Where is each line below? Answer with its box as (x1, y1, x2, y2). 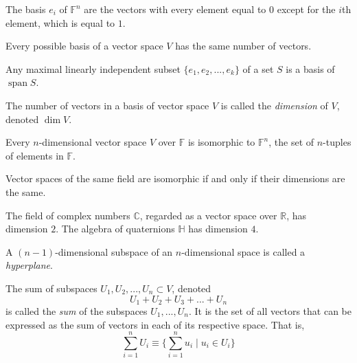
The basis (5, 2, 46, 16)
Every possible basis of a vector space (5, 38, 163, 53)
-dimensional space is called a (181, 244, 306, 258)
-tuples (323, 135, 352, 149)
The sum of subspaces (5, 280, 97, 295)
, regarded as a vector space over (139, 208, 277, 222)
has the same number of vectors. (175, 38, 312, 53)
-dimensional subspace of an (55, 244, 173, 258)
